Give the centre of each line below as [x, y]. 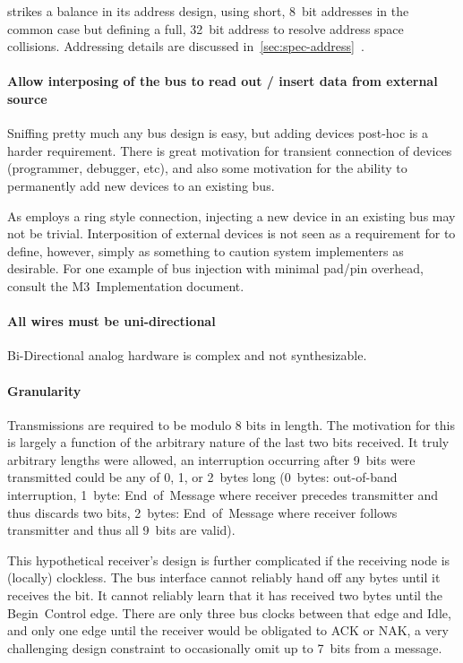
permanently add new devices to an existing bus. [141, 185]
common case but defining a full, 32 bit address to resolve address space [206, 28]
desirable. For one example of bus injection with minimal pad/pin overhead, [215, 268]
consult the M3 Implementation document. [126, 285]
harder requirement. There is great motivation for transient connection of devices [230, 150]
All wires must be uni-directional [111, 321]
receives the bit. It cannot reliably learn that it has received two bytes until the [225, 595]
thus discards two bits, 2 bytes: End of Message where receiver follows [202, 512]
